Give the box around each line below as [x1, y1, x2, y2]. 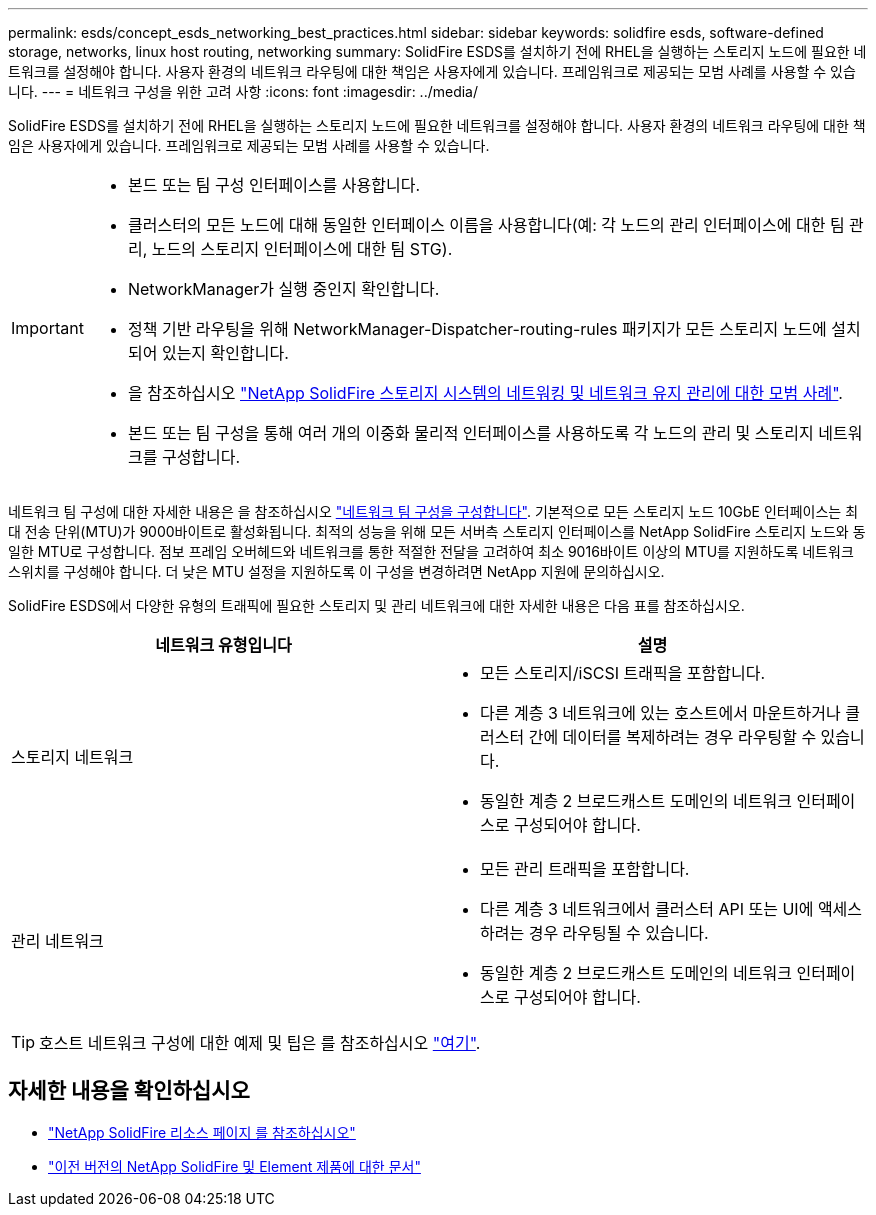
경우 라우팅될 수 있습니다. [528, 923, 709, 943]
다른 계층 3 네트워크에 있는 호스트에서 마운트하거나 [480, 703, 841, 723]
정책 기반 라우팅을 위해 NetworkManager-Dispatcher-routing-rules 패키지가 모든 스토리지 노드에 [127, 319, 827, 339]
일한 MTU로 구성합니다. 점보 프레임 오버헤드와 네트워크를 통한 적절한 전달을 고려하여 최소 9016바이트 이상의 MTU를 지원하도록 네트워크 [8, 543, 854, 560]
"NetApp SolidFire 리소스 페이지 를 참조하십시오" [48, 1123, 356, 1141]
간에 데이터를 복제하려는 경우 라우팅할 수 [528, 727, 817, 747]
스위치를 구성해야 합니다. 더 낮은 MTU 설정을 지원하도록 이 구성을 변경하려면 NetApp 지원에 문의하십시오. [8, 563, 665, 580]
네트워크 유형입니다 [155, 635, 292, 655]
